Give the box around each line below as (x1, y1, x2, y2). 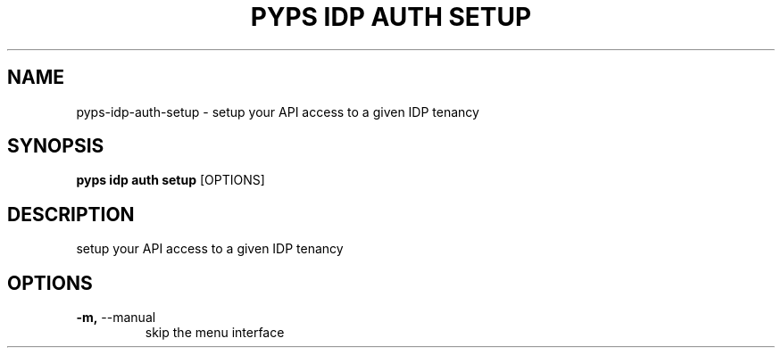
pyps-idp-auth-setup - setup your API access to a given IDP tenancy (76, 103, 479, 120)
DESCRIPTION (7, 202, 135, 226)
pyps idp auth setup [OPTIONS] (76, 172, 265, 188)
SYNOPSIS (7, 135, 104, 158)
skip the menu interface (145, 325, 285, 341)
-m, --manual (76, 310, 156, 326)
